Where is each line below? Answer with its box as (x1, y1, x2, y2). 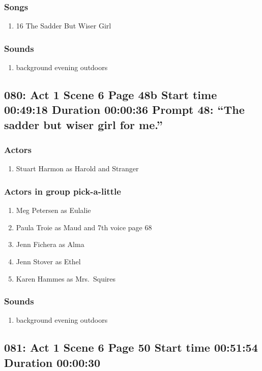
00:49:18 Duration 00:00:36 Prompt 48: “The (4, 102, 245, 117)
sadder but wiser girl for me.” (4, 116, 163, 132)
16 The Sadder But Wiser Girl (16, 20, 111, 31)
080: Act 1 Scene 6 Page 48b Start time (4, 87, 217, 103)
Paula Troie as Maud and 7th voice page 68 (16, 222, 152, 232)
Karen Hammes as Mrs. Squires (16, 273, 116, 284)
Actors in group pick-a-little (4, 184, 121, 197)
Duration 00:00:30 (4, 354, 101, 370)
